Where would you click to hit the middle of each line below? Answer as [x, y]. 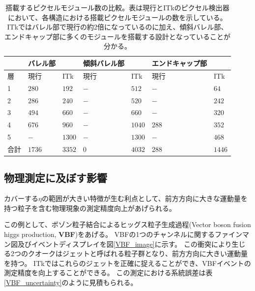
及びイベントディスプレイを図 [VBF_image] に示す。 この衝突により [125, 244]
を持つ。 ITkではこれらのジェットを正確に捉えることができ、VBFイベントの [127, 263]
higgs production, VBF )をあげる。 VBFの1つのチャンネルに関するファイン [123, 234]
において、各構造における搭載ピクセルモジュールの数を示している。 [117, 17]
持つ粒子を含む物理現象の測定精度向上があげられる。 [90, 208]
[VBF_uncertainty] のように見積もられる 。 [71, 282]
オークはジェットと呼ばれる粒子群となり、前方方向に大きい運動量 [141, 253]
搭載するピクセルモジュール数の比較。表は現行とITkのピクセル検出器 [117, 7]
